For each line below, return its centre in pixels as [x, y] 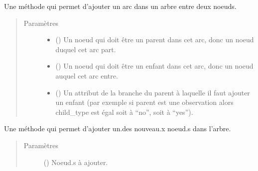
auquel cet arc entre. [87, 75]
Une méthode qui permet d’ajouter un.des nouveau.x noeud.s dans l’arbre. [118, 128]
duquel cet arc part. [86, 49]
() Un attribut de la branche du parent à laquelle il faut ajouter [153, 92]
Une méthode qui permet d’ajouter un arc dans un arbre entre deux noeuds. [120, 6]
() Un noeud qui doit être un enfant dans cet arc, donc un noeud [154, 66]
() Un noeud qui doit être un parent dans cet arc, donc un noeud [155, 40]
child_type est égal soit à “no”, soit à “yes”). [124, 112]
